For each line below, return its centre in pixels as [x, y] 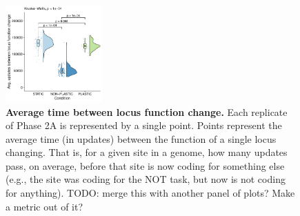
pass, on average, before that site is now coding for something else [145, 165]
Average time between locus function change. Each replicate [147, 111]
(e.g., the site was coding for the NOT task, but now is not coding [146, 179]
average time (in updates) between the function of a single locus [141, 138]
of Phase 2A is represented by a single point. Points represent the [144, 125]
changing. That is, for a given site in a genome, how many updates [147, 152]
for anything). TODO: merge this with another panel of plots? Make [150, 193]
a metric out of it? [44, 206]
